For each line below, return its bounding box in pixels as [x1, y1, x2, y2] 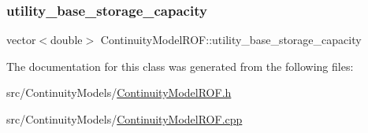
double [50, 31, 83, 48]
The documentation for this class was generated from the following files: [6, 57, 354, 74]
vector [6, 31, 36, 48]
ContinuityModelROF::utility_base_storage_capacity [100, 31, 362, 48]
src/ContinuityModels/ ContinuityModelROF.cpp [6, 111, 243, 127]
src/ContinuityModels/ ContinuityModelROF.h [6, 84, 232, 101]
